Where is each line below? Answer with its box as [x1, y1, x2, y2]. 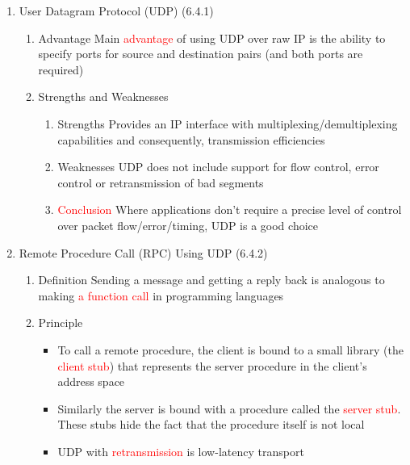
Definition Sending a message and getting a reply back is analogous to [38, 271, 385, 288]
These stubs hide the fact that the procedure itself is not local [57, 416, 365, 433]
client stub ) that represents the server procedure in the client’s [57, 357, 367, 374]
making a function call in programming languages [38, 287, 284, 304]
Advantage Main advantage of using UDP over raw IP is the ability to [38, 29, 386, 46]
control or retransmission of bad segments [57, 174, 264, 191]
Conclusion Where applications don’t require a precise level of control [57, 201, 402, 218]
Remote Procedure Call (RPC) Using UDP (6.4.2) [19, 244, 268, 261]
